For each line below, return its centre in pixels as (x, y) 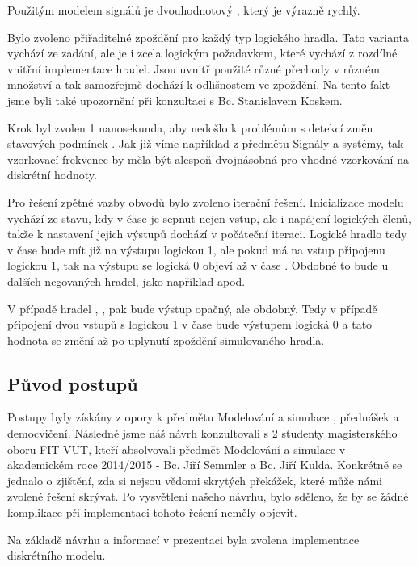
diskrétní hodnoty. (52, 175)
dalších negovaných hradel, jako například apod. (126, 281)
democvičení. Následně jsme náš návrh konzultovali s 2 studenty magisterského (202, 433)
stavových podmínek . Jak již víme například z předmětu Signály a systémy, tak (206, 143)
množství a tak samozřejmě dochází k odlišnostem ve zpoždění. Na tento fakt (199, 84)
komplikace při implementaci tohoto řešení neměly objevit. (152, 512)
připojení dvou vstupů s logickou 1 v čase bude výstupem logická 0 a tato (190, 324)
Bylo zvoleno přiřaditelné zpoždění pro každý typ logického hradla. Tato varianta (208, 37)
